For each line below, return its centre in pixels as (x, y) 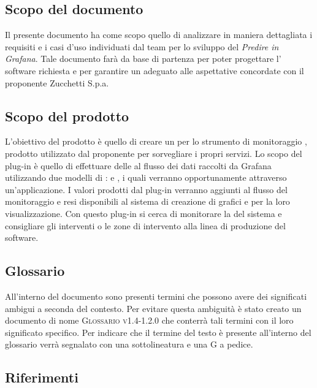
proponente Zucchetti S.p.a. (57, 82)
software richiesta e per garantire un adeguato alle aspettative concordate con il (155, 70)
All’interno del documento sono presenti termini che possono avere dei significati (156, 296)
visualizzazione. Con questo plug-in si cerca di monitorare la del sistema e (143, 213)
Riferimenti (42, 377)
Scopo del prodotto (67, 116)
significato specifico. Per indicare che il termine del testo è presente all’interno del (158, 332)
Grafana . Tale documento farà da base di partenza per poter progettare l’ (143, 59)
